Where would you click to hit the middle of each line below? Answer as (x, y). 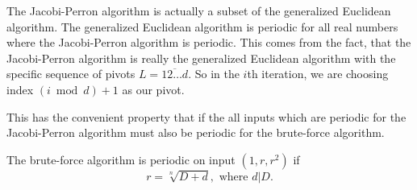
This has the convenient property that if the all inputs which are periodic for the (206, 116)
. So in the (214, 74)
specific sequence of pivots (71, 74)
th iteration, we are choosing (318, 74)
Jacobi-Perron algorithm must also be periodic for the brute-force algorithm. (196, 132)
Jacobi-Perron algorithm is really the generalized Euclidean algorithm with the (201, 58)
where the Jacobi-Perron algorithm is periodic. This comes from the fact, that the (209, 42)
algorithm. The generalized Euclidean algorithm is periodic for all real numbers (202, 26)
